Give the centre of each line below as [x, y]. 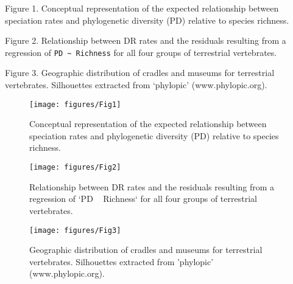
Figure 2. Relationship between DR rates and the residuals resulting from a [146, 40]
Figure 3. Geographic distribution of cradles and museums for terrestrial [140, 73]
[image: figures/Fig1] [75, 104]
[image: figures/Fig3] [75, 230]
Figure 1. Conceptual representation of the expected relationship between [142, 8]
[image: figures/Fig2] [75, 168]
